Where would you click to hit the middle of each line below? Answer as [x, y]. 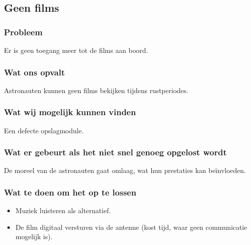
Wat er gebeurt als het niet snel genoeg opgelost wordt [115, 152]
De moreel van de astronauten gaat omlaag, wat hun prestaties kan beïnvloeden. [125, 170]
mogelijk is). [34, 236]
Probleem [23, 32]
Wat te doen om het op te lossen [70, 192]
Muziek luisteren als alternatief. [63, 210]
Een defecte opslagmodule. [44, 130]
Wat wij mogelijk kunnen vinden [70, 112]
